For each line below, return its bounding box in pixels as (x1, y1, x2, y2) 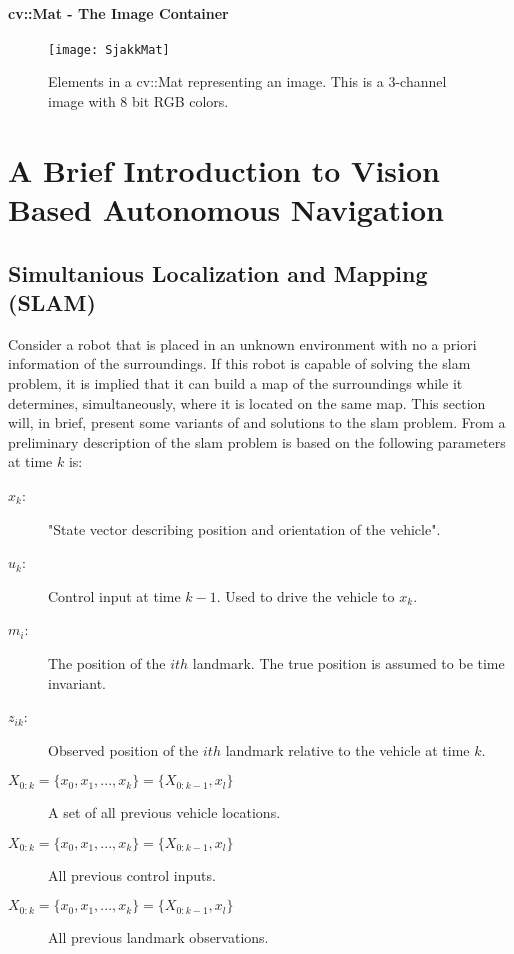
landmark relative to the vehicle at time (225, 739, 470, 760)
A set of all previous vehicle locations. (48, 802, 281, 823)
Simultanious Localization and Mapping (8, 257, 428, 288)
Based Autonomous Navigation (8, 189, 444, 230)
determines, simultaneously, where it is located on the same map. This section (8, 392, 486, 413)
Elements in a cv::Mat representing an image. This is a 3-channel (48, 71, 447, 92)
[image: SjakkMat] (48, 42, 170, 57)
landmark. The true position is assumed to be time (192, 652, 505, 673)
